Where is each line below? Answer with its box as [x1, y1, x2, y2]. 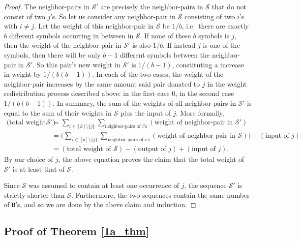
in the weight [207, 78, 247, 89]
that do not [211, 1, 246, 11]
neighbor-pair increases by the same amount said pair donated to [4, 78, 200, 89]
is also [132, 40, 151, 50]
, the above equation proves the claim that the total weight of [58, 153, 244, 164]
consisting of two [184, 11, 235, 21]
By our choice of [4, 153, 53, 164]
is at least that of [12, 163, 65, 174]
